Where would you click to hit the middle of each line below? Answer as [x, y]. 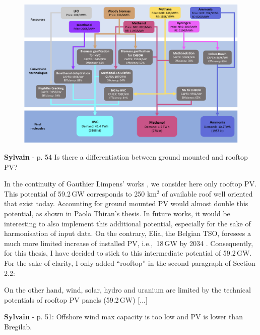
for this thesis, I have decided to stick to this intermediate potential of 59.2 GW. [128, 253]
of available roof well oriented [207, 193]
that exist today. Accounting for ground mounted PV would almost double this [126, 203]
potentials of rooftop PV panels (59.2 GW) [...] [76, 299]
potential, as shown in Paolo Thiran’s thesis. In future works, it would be [117, 213]
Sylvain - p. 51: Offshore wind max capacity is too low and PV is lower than [123, 317]
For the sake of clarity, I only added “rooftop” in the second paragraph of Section [130, 263]
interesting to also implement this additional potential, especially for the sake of [127, 223]
